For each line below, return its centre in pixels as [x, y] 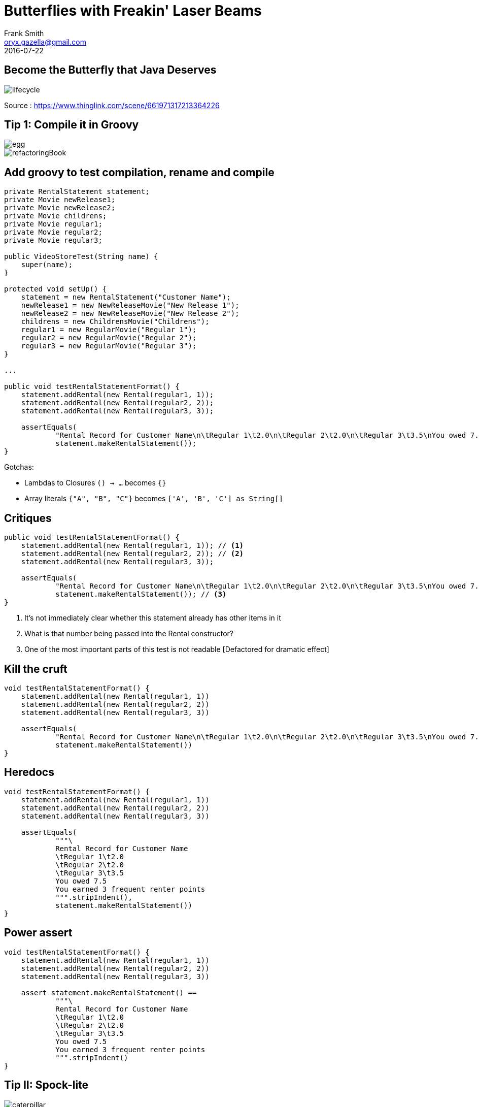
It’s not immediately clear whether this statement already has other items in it [153, 618]
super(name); [47, 265]
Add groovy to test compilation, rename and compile [139, 172]
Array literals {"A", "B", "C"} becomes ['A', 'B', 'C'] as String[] [154, 499]
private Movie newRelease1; [60, 200]
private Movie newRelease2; [60, 208]
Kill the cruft [36, 669]
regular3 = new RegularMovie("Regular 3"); [109, 346]
